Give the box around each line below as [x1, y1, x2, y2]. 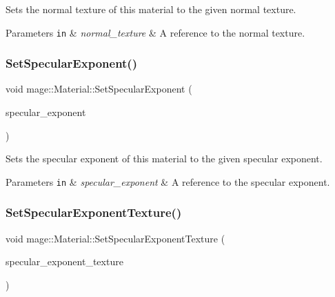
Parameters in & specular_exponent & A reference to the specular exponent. [6, 174, 330, 189]
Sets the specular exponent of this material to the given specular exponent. [6, 151, 323, 166]
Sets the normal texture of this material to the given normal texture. [6, 2, 296, 16]
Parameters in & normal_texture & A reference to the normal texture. [6, 25, 305, 39]
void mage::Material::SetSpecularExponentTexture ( [6, 231, 225, 245]
